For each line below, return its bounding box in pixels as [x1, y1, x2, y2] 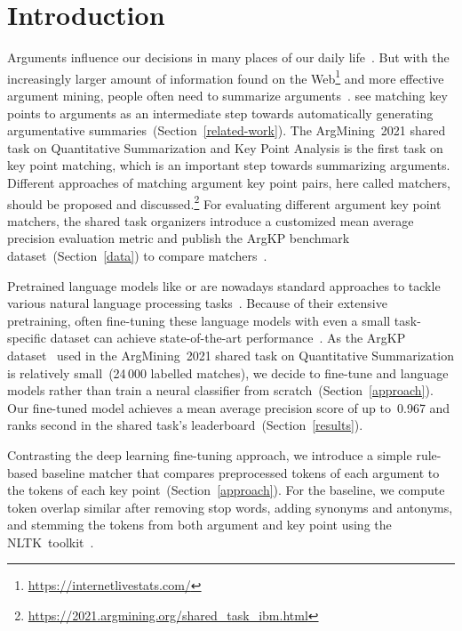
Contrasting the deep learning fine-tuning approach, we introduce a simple [7, 445, 412, 464]
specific [7, 328, 47, 347]
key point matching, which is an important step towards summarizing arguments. [7, 156, 450, 174]
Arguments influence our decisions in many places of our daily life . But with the [7, 48, 450, 67]
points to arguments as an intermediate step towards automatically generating [7, 103, 434, 122]
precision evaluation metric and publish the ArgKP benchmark [7, 229, 350, 247]
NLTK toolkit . [7, 532, 94, 551]
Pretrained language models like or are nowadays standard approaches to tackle [7, 276, 441, 295]
